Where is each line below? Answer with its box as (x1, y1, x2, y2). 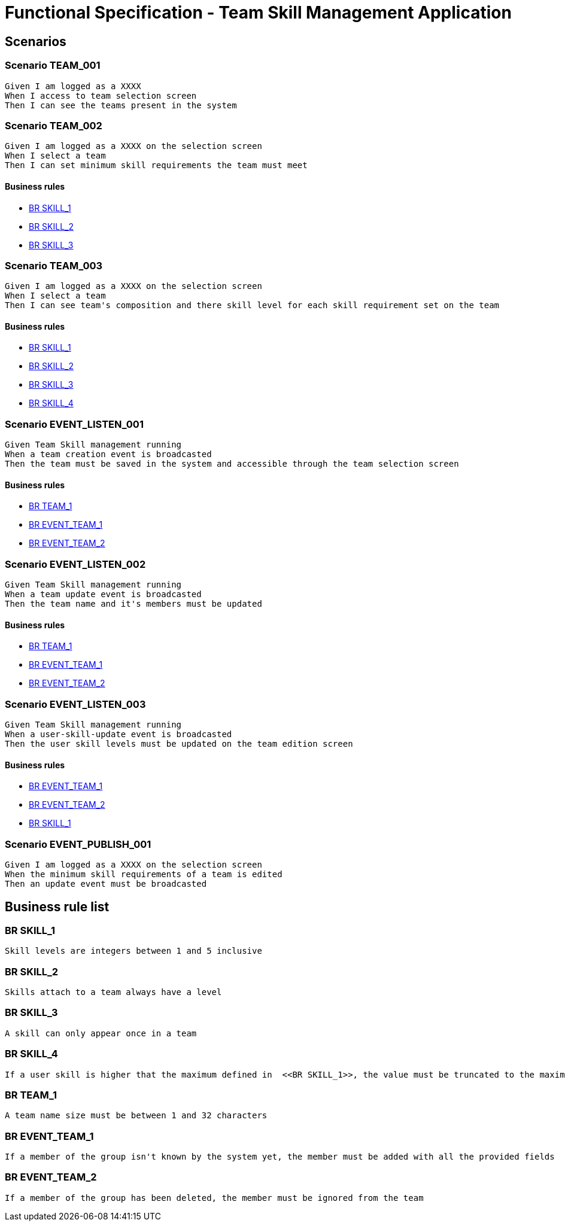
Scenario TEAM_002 (5, 119, 102, 132)
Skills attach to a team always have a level (5, 987, 222, 997)
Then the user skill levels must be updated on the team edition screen (5, 739, 353, 749)
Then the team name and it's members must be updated (5, 599, 262, 609)
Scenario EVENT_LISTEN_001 (5, 418, 144, 430)
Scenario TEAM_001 (5, 59, 101, 72)
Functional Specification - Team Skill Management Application (5, 2, 512, 23)
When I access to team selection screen (5, 90, 197, 101)
